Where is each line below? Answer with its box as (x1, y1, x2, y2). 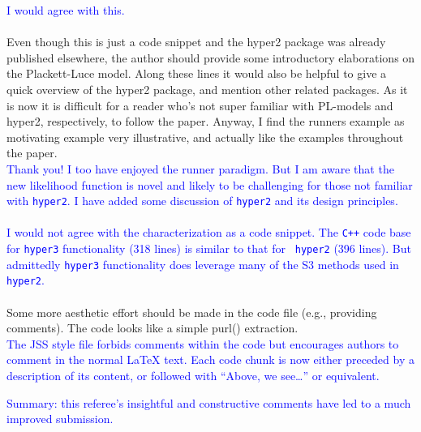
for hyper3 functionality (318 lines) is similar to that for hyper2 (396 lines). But (6, 240, 411, 257)
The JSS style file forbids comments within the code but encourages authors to (6, 335, 399, 352)
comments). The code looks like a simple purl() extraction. (6, 319, 299, 336)
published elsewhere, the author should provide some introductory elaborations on (6, 49, 415, 66)
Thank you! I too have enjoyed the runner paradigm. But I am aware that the (6, 160, 394, 177)
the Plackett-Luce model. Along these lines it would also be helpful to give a (6, 65, 387, 82)
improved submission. (6, 410, 114, 427)
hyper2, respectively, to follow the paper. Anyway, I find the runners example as (6, 113, 405, 130)
